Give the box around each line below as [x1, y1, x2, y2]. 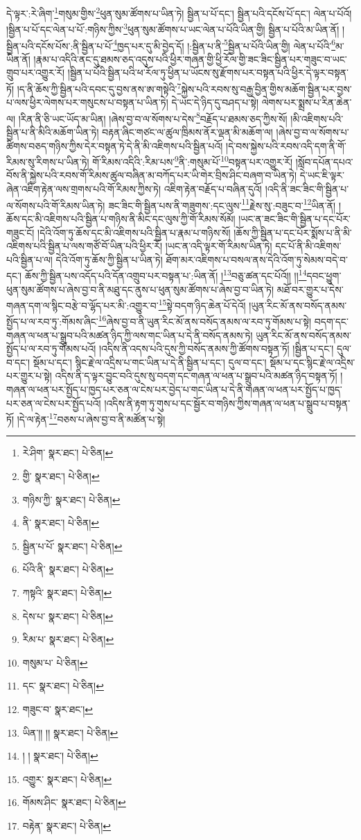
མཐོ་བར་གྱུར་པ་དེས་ [276, 282, 344, 296]
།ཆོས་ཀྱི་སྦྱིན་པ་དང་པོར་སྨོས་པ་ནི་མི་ [234, 225, 352, 239]
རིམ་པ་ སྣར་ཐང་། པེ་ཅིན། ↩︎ [22, 632, 114, 646]
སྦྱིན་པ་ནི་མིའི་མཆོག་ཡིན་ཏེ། [6, 125, 99, 139]
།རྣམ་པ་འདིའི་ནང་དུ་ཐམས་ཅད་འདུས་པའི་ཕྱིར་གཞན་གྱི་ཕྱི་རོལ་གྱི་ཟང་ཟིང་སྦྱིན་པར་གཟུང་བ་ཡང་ [33, 51, 347, 66]
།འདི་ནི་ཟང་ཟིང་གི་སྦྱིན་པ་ [265, 182, 349, 196]
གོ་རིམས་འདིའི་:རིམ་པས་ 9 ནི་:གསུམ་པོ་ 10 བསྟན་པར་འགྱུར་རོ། [92, 153, 293, 169]
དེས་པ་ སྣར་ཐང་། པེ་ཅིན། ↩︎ [22, 608, 114, 623]
